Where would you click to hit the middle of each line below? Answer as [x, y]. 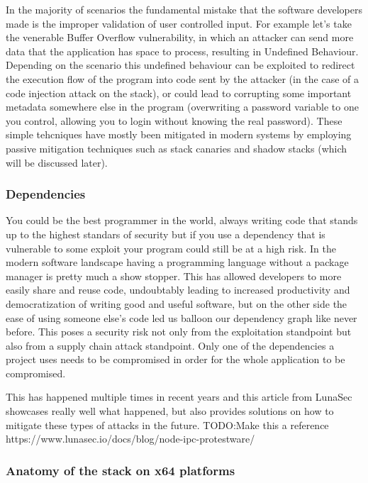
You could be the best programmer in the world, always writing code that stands [182, 220]
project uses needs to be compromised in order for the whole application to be [175, 359]
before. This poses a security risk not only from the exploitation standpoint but [179, 332]
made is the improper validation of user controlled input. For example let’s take [179, 23]
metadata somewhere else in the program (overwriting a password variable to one [182, 107]
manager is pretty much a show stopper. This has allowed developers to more [174, 276]
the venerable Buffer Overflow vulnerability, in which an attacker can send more [180, 37]
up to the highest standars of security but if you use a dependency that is [166, 234]
